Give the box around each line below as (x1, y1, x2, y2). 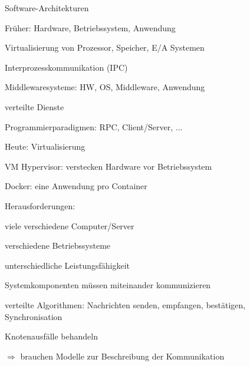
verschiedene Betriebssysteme (5, 239, 111, 252)
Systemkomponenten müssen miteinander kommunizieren (5, 279, 211, 291)
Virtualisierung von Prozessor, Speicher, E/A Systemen (5, 41, 205, 54)
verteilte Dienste (5, 100, 64, 113)
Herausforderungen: (5, 199, 75, 212)
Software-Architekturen (5, 2, 89, 14)
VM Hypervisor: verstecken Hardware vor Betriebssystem (5, 160, 212, 172)
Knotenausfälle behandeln (5, 330, 98, 342)
